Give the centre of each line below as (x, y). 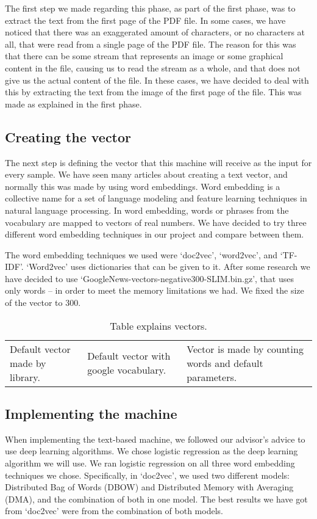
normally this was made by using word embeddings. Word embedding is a (143, 186)
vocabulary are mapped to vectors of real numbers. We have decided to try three (156, 222)
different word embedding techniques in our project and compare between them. (155, 234)
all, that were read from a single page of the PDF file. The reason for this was (151, 44)
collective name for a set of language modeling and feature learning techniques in (156, 198)
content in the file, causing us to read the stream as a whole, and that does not (153, 67)
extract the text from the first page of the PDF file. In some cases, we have (145, 20)
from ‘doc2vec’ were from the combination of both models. (114, 511)
